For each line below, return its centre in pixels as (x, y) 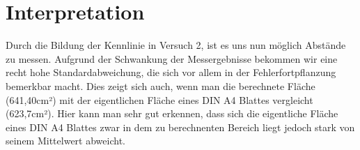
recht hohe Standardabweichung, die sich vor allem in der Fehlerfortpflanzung (171, 72)
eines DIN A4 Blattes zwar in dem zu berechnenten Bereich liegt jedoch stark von (180, 127)
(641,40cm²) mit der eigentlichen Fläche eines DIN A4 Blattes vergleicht (159, 99)
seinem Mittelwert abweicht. (65, 141)
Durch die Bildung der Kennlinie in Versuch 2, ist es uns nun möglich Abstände (176, 45)
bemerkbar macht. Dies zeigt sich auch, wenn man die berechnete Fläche (161, 85)
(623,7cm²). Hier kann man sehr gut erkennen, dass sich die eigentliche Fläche (172, 113)
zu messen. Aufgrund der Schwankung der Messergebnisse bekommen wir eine (172, 58)
